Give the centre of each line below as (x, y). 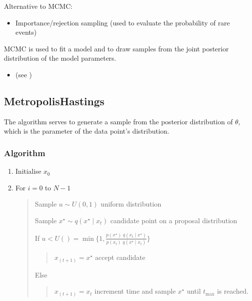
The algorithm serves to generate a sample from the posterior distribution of (118, 121)
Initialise (28, 171)
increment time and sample (135, 291)
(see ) (24, 74)
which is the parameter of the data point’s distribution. (87, 131)
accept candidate (120, 257)
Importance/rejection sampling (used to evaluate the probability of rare (123, 22)
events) (26, 32)
